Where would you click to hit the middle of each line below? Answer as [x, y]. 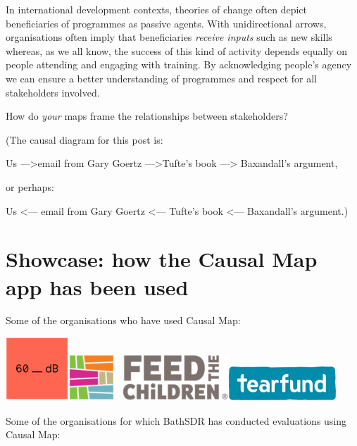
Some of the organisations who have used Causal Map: [123, 320]
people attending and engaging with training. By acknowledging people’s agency [179, 64]
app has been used [97, 286]
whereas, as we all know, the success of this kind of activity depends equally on [177, 50]
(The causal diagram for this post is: [84, 139]
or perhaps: [30, 186]
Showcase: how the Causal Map [162, 259]
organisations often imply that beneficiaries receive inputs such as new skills [169, 37]
